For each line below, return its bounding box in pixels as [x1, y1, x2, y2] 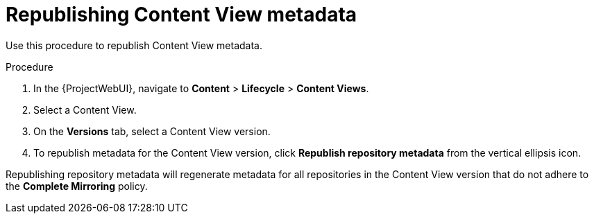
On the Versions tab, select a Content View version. [33, 125, 271, 137]
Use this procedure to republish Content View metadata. [6, 39, 262, 51]
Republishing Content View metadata [6, 3, 357, 26]
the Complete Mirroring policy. [6, 179, 148, 192]
